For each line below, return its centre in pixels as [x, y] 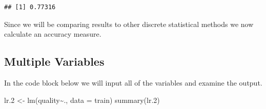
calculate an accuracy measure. [53, 34]
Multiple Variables [54, 61]
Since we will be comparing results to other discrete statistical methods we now [129, 24]
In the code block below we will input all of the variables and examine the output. [133, 82]
